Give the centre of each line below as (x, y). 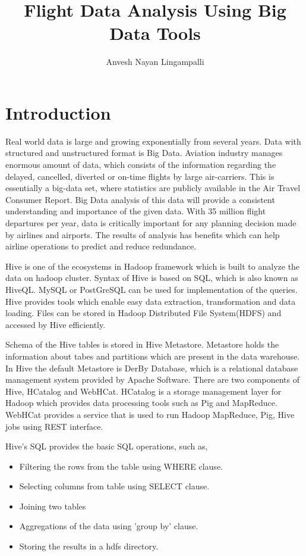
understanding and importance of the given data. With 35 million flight (136, 211)
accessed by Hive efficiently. (56, 324)
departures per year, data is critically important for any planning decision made (151, 223)
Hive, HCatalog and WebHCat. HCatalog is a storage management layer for (143, 391)
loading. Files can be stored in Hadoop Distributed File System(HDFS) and (143, 313)
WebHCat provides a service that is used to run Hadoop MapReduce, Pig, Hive (150, 414)
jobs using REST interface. (54, 426)
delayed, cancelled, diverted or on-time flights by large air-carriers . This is (140, 176)
